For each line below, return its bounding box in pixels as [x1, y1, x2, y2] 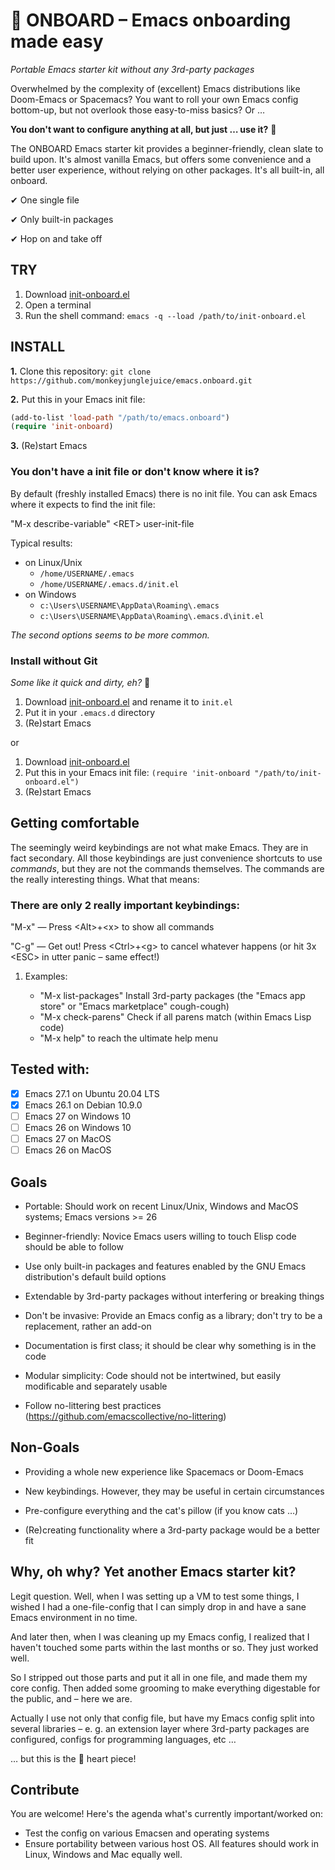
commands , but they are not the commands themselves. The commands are [10, 862, 325, 874]
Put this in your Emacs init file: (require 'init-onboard [24, 766, 251, 778]
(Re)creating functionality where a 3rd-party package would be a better [24, 1524, 321, 1536]
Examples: [24, 970, 68, 983]
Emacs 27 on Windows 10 [24, 1110, 132, 1122]
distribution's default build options [24, 1271, 167, 1283]
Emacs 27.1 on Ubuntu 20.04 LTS [24, 1087, 160, 1099]
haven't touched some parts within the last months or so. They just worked [10, 1641, 319, 1653]
